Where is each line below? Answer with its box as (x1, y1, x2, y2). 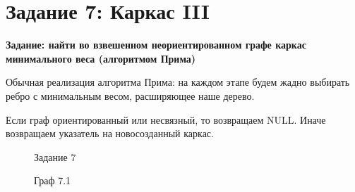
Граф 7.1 (34, 173, 71, 188)
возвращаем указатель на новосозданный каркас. (6, 126, 214, 141)
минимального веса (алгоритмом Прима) (6, 51, 196, 65)
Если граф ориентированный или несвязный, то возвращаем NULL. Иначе (6, 112, 326, 127)
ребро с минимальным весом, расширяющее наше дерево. (6, 88, 255, 103)
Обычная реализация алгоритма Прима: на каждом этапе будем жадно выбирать (6, 75, 350, 89)
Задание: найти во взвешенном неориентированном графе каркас (6, 37, 306, 52)
